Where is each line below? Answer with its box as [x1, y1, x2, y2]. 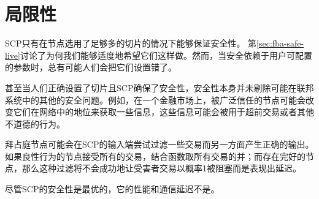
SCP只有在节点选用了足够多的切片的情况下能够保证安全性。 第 [5, 37, 257, 50]
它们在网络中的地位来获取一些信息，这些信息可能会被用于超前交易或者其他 [13, 105, 314, 118]
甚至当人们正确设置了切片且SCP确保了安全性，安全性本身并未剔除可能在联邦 [5, 81, 314, 94]
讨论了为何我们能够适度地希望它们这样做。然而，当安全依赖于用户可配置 [20, 48, 312, 61]
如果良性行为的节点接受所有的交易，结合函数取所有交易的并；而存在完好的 [5, 149, 306, 162]
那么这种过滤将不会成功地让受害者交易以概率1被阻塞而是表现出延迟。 [21, 162, 301, 175]
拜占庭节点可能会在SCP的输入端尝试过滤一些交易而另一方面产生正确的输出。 [5, 138, 314, 151]
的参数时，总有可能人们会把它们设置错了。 [5, 61, 177, 73]
